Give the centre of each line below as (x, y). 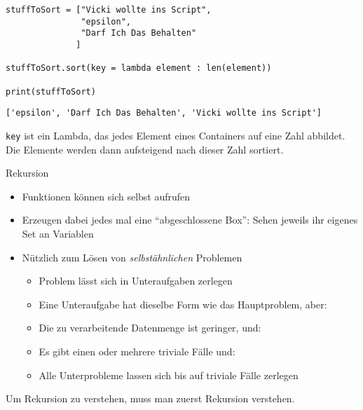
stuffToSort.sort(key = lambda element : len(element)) (139, 68)
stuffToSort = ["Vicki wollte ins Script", (109, 10)
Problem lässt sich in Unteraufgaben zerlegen (136, 281)
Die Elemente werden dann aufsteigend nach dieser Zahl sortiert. (145, 149)
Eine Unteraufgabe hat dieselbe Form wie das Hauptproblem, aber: (183, 304)
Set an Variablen (58, 233)
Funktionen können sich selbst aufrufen (106, 196)
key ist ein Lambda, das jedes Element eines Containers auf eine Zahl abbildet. (176, 135)
